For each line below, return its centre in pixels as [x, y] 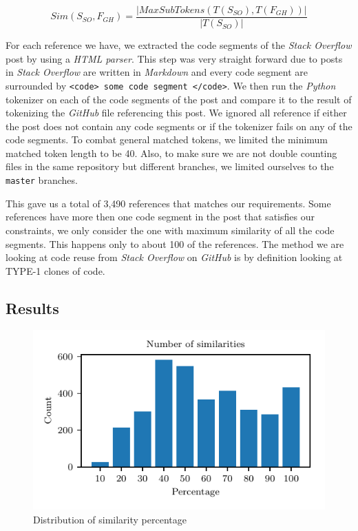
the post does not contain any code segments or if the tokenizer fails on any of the [179, 126]
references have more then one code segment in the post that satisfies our [160, 217]
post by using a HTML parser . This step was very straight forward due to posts [174, 58]
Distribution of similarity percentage [110, 519]
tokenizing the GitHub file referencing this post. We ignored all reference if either [176, 113]
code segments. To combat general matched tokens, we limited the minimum [167, 139]
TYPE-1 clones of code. [55, 270]
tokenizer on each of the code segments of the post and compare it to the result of [179, 99]
